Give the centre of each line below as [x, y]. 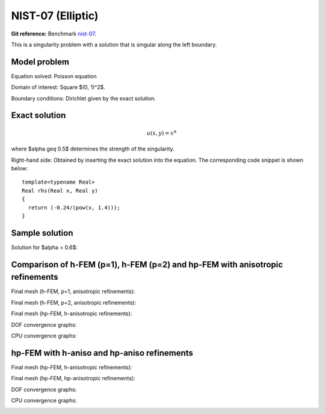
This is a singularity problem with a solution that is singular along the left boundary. [114, 45]
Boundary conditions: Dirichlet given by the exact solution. [84, 98]
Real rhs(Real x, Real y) [60, 190]
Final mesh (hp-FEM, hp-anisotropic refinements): [73, 378]
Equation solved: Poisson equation [54, 76]
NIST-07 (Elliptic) [55, 16]
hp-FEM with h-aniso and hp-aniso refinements [102, 353]
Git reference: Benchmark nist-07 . [54, 34]
